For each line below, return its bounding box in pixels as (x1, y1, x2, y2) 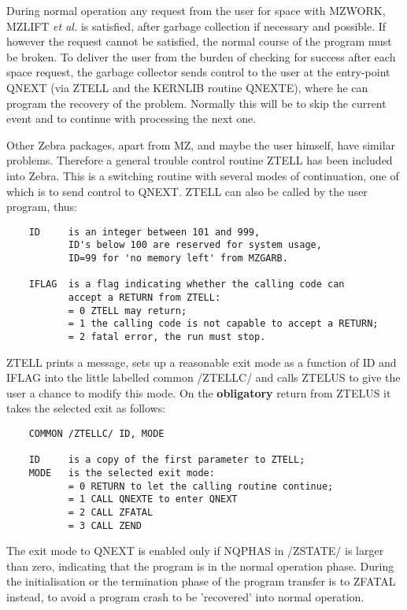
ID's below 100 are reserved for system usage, (68, 239, 322, 251)
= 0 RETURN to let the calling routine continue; (68, 480, 334, 492)
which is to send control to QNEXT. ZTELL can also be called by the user (6, 183, 368, 199)
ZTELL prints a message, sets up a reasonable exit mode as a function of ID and (6, 353, 397, 370)
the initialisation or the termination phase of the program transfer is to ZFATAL (6, 573, 396, 590)
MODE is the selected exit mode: (28, 467, 215, 479)
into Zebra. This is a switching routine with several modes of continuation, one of (6, 167, 399, 183)
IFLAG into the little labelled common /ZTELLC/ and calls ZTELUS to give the (6, 369, 401, 386)
